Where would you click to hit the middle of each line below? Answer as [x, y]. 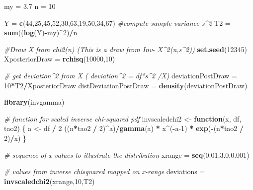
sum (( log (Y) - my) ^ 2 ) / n [41, 32]
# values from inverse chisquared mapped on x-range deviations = [105, 171]
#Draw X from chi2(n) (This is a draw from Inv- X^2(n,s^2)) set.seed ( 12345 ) [126, 49]
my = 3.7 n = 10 [30, 6]
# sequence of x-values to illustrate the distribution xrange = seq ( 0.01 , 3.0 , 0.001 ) [127, 155]
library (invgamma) [34, 102]
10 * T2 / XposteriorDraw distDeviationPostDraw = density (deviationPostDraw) [126, 85]
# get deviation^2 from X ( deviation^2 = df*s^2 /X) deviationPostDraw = [121, 75]
